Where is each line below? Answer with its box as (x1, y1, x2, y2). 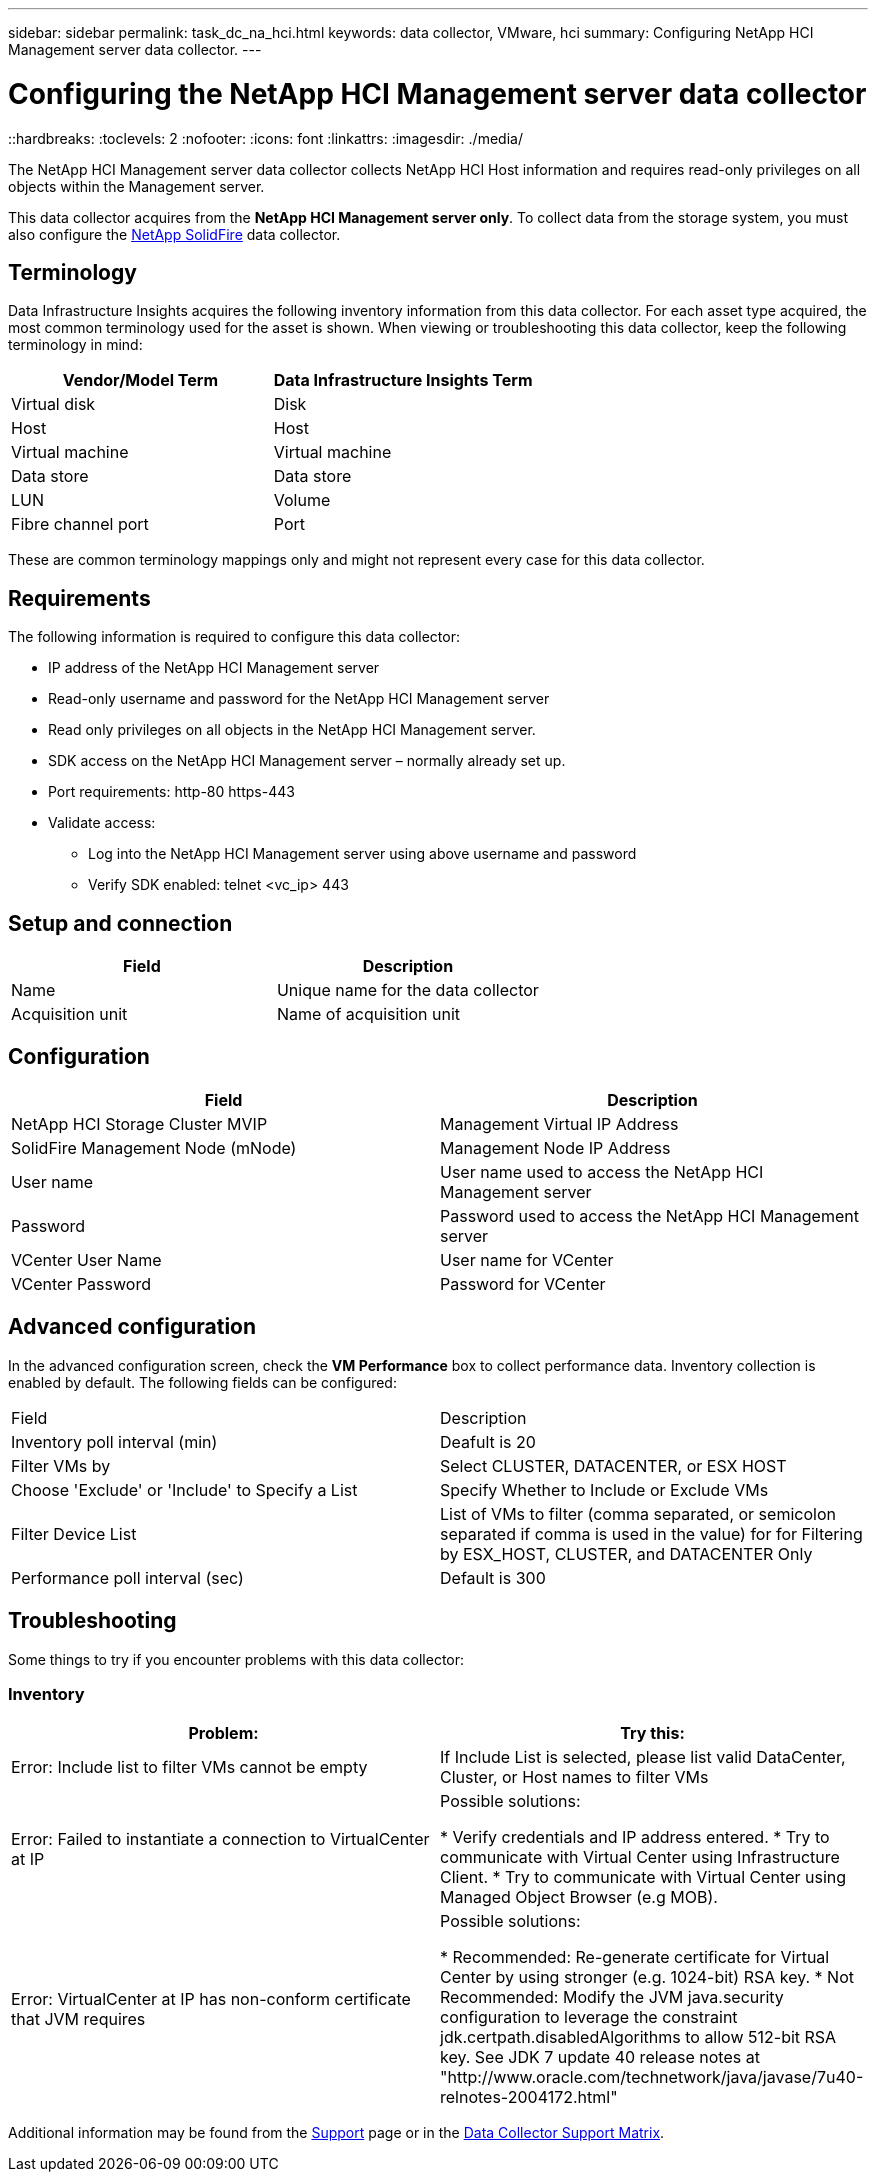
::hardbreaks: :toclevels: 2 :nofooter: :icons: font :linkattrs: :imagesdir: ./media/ (8, 129, 523, 147)
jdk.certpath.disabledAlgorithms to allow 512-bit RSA (440, 2027, 837, 2048)
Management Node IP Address (440, 1137, 671, 1158)
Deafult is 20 (440, 1431, 536, 1452)
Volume (273, 490, 331, 511)
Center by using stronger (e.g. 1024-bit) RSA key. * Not (440, 1967, 854, 1988)
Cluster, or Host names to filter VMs (440, 1767, 709, 1788)
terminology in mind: (8, 336, 143, 354)
